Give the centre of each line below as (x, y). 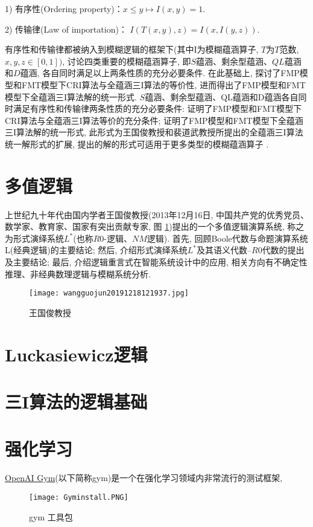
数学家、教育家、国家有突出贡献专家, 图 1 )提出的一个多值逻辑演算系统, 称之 (155, 226)
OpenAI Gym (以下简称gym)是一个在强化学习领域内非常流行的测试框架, (144, 478)
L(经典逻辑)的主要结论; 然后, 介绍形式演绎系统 (96, 250)
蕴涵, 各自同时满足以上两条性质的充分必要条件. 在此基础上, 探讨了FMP (160, 73)
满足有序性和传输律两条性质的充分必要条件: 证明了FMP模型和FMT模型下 (157, 108)
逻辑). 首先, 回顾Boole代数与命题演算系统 (227, 238)
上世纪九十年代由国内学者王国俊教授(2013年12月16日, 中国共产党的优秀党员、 (157, 214)
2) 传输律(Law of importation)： (66, 29)
